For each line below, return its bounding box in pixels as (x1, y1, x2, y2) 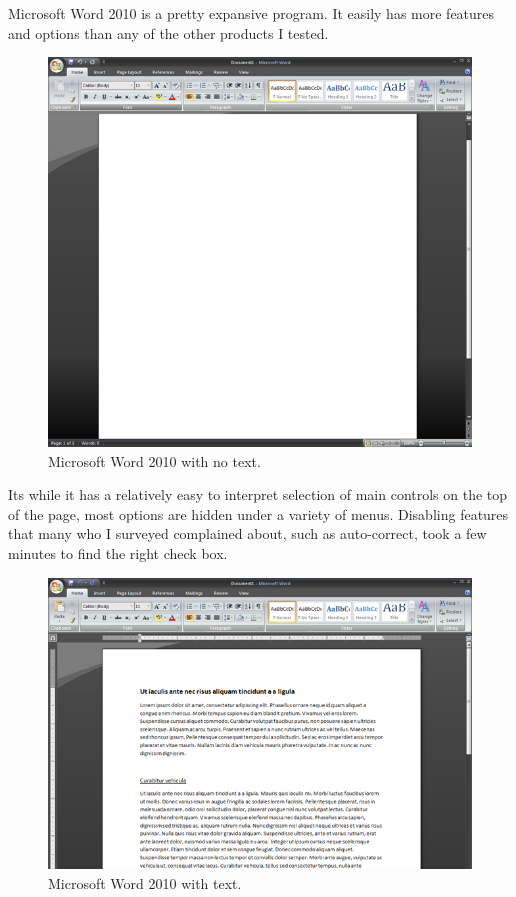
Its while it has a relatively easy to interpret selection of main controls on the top (8, 484, 508, 505)
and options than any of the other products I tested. (8, 22, 329, 43)
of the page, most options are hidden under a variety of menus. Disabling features (8, 503, 509, 524)
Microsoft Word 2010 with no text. (48, 450, 261, 471)
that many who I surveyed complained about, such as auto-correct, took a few (8, 523, 487, 544)
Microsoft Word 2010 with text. (48, 873, 242, 894)
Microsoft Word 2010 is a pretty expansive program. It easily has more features (8, 3, 495, 23)
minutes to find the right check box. (8, 542, 228, 563)
